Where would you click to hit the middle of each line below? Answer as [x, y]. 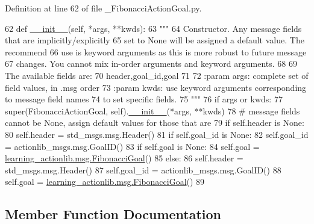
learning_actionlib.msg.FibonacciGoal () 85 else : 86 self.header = [124, 158]
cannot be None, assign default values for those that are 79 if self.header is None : [155, 123]
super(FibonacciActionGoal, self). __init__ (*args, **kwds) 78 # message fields [152, 110]
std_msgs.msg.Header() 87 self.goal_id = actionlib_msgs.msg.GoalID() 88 [143, 170]
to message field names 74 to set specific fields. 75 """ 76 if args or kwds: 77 [144, 99]
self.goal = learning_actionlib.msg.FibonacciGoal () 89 [105, 182]
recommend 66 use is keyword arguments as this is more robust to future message [156, 51]
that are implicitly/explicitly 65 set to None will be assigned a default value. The [155, 40]
